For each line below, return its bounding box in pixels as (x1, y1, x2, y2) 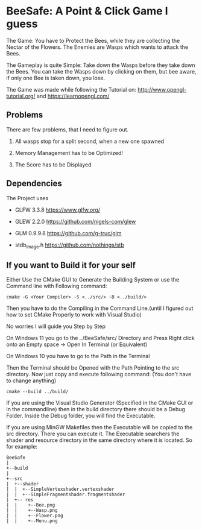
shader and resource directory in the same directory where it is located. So (6, 437, 193, 444)
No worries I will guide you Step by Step (6, 323, 106, 330)
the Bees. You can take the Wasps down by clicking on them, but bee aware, (6, 68, 197, 75)
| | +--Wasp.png (6, 508, 58, 514)
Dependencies (6, 178, 62, 189)
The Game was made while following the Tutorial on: (6, 86, 137, 93)
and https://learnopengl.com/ (36, 92, 110, 99)
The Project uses (6, 194, 49, 201)
